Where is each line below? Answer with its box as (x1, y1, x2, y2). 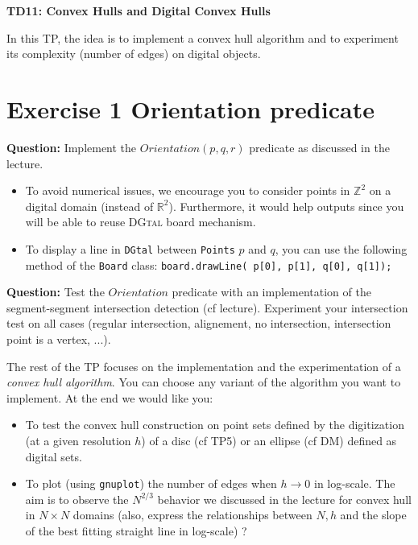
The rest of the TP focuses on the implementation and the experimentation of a (6, 357, 401, 374)
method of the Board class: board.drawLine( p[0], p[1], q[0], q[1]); (25, 256, 392, 273)
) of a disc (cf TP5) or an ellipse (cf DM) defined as (141, 431, 397, 448)
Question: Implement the (6, 138, 137, 155)
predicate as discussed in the (249, 138, 390, 155)
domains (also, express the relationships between (72, 506, 312, 523)
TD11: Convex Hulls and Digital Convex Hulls (6, 2, 271, 19)
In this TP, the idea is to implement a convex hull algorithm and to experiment (6, 29, 399, 46)
